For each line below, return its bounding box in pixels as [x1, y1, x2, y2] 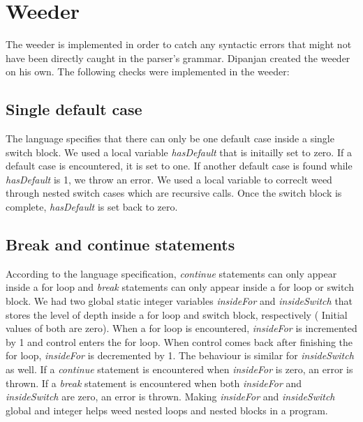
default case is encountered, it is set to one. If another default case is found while [6, 158, 353, 173]
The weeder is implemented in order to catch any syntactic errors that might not [6, 37, 352, 52]
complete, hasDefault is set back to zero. [6, 199, 178, 214]
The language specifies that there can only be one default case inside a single [6, 131, 334, 146]
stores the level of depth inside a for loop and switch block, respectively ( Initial [6, 307, 348, 322]
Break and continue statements [6, 234, 235, 255]
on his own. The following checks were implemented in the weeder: [6, 64, 290, 79]
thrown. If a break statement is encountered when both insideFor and [6, 375, 302, 390]
